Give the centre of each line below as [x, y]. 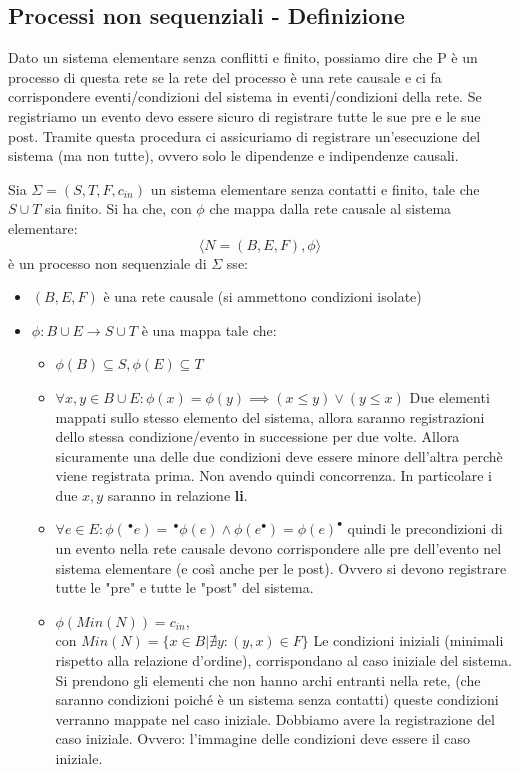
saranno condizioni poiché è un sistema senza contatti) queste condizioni [277, 699]
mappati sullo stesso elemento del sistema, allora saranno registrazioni [270, 416]
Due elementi [449, 396]
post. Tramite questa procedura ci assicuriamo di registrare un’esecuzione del [244, 135]
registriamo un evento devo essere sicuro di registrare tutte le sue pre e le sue [244, 115]
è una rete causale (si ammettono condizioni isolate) [262, 296]
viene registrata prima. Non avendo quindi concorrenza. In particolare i [273, 475]
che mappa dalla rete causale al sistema [330, 208]
